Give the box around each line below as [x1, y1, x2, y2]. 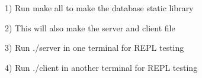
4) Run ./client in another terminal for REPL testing [5, 61, 198, 73]
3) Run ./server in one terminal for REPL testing [5, 41, 184, 54]
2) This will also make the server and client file [5, 21, 175, 34]
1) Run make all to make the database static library [5, 2, 194, 14]
